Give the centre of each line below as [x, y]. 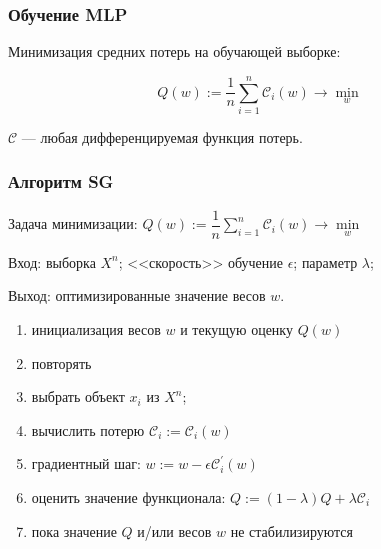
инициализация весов [96, 329]
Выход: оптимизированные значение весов [137, 295]
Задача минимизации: [73, 223]
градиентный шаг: [86, 463]
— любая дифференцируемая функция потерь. [162, 136]
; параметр [325, 261]
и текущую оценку [236, 329]
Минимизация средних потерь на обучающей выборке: [174, 51]
